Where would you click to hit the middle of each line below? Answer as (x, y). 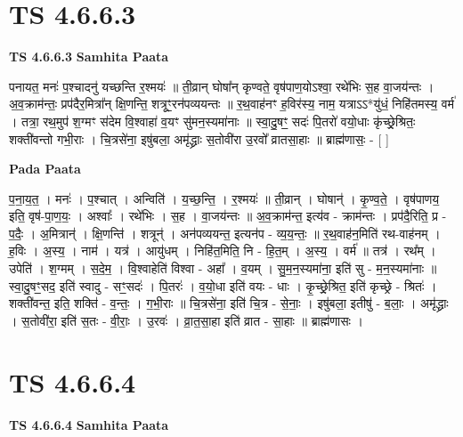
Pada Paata (45, 169)
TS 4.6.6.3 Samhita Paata (89, 57)
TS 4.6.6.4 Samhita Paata (89, 424)
